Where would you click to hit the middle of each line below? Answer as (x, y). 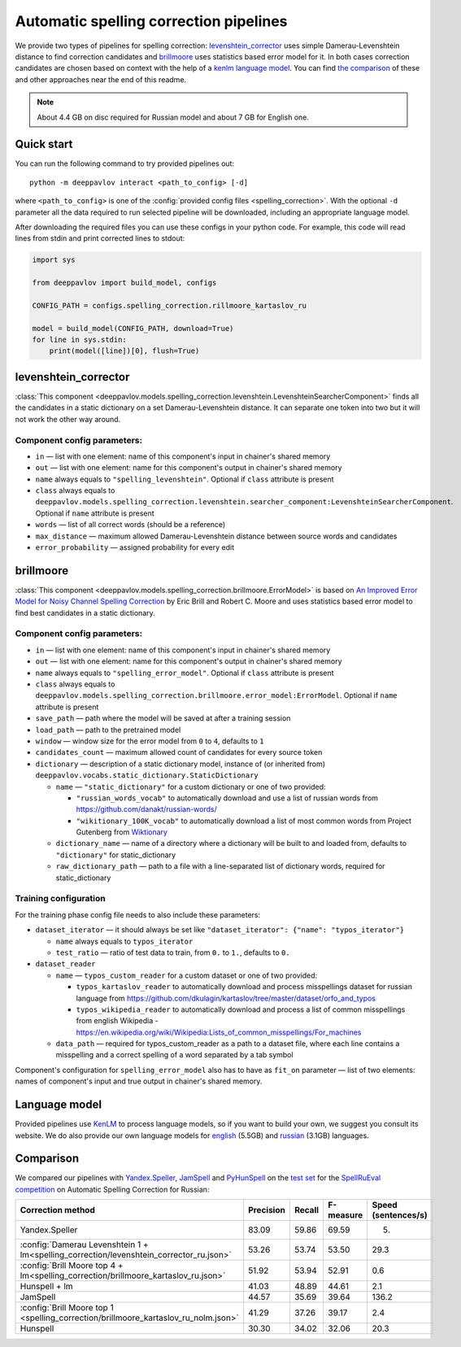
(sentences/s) (400, 1215)
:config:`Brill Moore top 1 (67, 1308)
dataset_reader (66, 964)
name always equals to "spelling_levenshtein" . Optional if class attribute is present (185, 479)
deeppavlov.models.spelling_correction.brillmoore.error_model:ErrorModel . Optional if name (216, 695)
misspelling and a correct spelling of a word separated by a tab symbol (174, 1055)
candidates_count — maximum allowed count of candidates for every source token (179, 752)
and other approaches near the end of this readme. (101, 79)
